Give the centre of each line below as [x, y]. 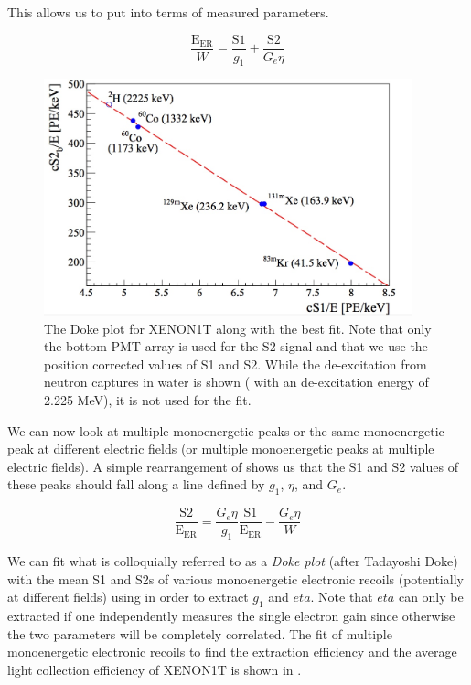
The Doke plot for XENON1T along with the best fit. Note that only [238, 328]
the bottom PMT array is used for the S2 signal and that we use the [236, 346]
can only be [431, 597]
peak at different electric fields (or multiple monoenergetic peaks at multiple [221, 449]
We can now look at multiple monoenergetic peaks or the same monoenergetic [226, 430]
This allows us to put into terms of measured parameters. [168, 12]
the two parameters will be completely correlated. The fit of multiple [200, 633]
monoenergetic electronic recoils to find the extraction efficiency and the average [232, 652]
